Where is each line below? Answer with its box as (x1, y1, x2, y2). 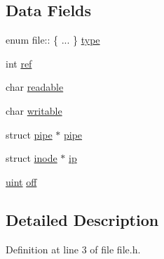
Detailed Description (6, 208, 159, 230)
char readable (6, 80, 64, 94)
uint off (6, 174, 37, 189)
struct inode (6, 151, 57, 165)
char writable (6, 103, 62, 118)
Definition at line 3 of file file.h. (6, 241, 141, 256)
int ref (6, 56, 32, 70)
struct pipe (6, 127, 53, 141)
